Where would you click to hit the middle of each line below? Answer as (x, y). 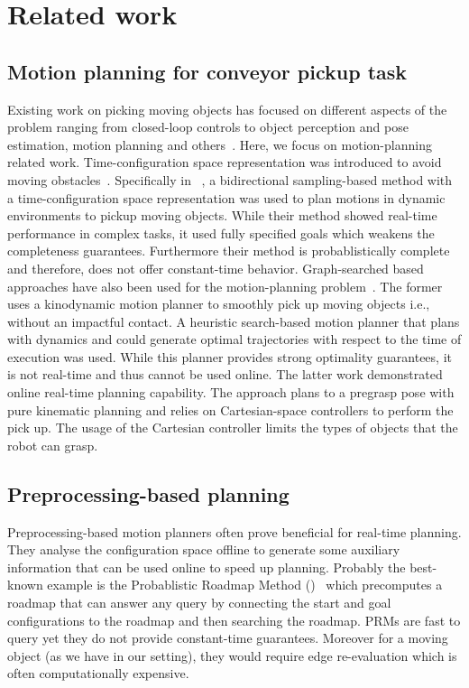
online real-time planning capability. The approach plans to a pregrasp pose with (231, 392)
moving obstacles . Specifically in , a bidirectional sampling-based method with (230, 179)
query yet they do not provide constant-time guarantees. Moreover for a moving (228, 638)
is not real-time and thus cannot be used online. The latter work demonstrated (225, 374)
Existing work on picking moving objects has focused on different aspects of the (227, 109)
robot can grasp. (53, 445)
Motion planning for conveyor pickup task (207, 71)
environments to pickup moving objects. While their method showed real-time (222, 215)
